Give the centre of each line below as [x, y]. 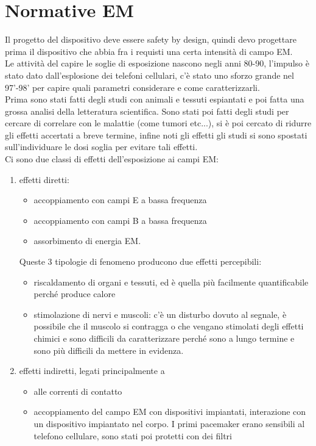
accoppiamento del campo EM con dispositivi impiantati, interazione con [170, 412]
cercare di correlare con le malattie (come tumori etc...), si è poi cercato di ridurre [158, 123]
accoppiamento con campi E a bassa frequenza [120, 200]
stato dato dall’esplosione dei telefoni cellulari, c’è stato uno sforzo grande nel [149, 75]
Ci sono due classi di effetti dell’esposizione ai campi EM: [112, 159]
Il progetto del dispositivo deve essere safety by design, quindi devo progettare [151, 39]
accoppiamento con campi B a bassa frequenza [120, 220]
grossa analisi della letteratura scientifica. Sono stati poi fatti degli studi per [147, 111]
